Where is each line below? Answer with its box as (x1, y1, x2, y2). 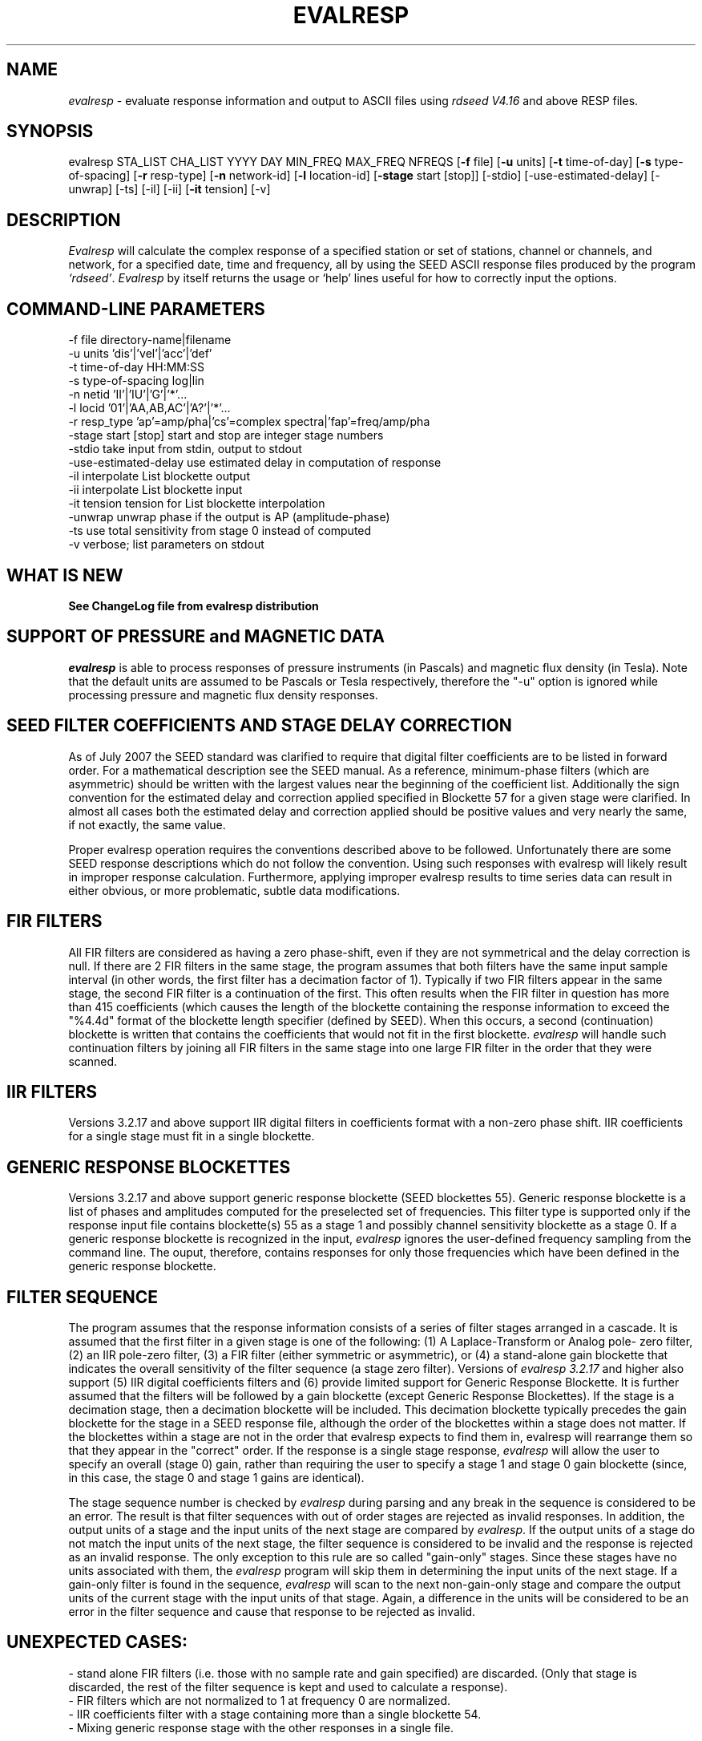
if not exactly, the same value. (68, 817, 226, 832)
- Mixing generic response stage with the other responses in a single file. (68, 1720, 454, 1735)
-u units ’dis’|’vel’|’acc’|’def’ (68, 346, 212, 361)
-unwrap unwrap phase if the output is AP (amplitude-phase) (68, 510, 390, 524)
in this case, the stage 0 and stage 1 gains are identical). (68, 1471, 365, 1485)
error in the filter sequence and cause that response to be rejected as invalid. (68, 1605, 476, 1619)
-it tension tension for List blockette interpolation (68, 496, 325, 511)
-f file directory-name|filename (68, 333, 232, 347)
